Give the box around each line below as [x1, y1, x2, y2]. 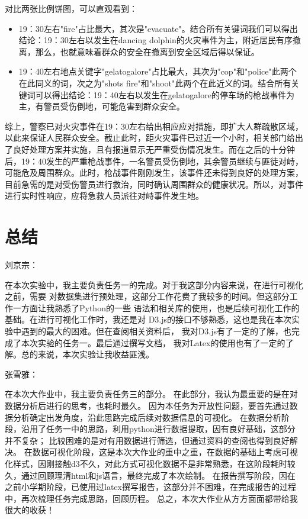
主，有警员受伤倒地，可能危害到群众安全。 [18, 100, 185, 112]
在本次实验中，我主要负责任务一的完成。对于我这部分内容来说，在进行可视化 [5, 278, 303, 291]
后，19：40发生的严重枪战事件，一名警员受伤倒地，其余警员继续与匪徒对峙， [5, 154, 303, 167]
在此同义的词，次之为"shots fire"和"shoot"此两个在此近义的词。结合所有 [18, 76, 291, 89]
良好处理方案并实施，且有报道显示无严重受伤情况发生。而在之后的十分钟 [12, 143, 295, 155]
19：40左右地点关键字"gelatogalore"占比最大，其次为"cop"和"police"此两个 [18, 65, 297, 78]
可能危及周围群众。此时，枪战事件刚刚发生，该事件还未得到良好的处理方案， [5, 166, 303, 179]
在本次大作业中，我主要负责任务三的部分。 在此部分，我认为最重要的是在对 [5, 388, 298, 400]
